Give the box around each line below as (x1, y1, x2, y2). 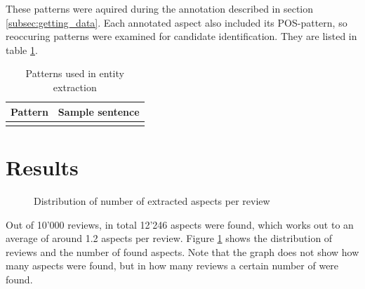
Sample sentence (58, 104, 140, 119)
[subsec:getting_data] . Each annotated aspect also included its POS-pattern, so (6, 15, 347, 29)
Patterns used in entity (25, 66, 124, 81)
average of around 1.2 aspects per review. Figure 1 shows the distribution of (6, 231, 333, 246)
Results (6, 153, 79, 182)
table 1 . (6, 42, 38, 57)
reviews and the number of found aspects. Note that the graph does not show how (6, 244, 359, 259)
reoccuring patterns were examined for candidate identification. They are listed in (6, 29, 357, 43)
